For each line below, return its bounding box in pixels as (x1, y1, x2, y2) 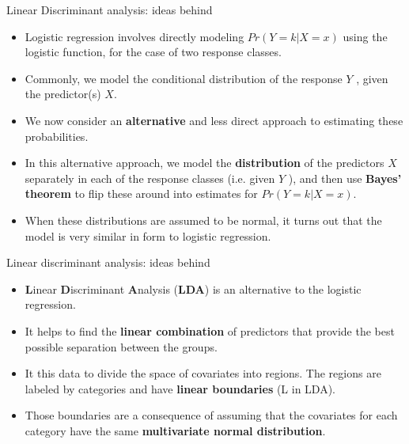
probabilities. (25, 127, 89, 144)
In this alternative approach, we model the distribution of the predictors (25, 154, 384, 171)
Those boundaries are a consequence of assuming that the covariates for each (25, 407, 398, 423)
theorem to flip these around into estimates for (25, 185, 258, 202)
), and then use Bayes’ (288, 169, 402, 186)
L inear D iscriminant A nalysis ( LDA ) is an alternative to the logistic (25, 280, 362, 297)
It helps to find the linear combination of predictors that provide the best (25, 322, 395, 339)
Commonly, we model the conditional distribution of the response (25, 70, 343, 86)
